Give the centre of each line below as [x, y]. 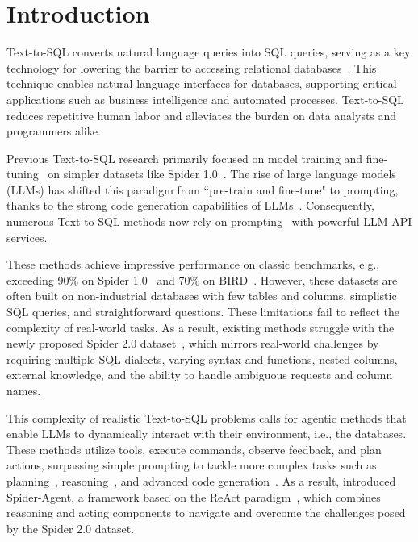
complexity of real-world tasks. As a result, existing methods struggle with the [201, 327]
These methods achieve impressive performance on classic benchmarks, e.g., [193, 264]
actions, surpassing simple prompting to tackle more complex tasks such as [192, 465]
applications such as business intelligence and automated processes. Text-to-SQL [205, 99]
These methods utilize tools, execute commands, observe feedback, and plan [194, 449]
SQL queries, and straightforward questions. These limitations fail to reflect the [203, 312]
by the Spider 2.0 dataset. [71, 528]
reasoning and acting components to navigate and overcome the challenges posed [206, 513]
